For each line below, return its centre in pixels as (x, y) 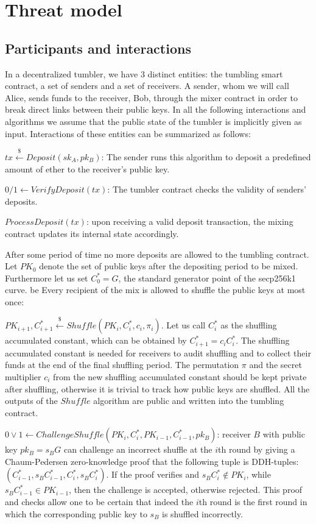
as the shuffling (249, 325)
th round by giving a (257, 449)
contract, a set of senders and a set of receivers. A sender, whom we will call (147, 86)
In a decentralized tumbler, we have (72, 73)
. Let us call (183, 325)
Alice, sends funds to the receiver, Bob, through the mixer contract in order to (151, 97)
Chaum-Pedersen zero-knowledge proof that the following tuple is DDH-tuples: (152, 461)
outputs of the (31, 401)
